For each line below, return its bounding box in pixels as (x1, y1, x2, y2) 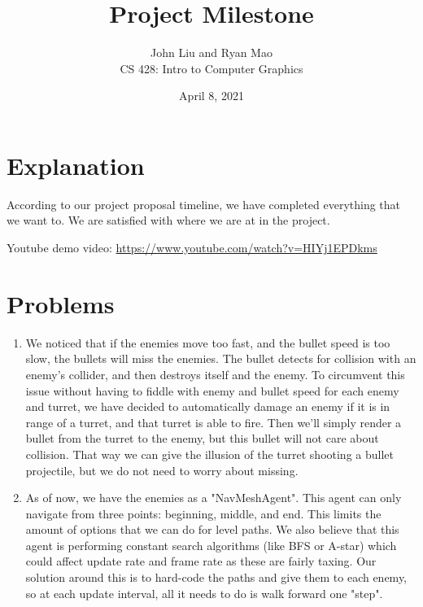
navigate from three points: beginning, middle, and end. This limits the (25, 504, 382, 522)
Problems (7, 286, 115, 320)
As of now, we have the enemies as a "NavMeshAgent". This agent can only (25, 489, 402, 506)
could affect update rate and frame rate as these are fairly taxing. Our (25, 552, 377, 570)
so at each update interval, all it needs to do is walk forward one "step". (25, 584, 383, 601)
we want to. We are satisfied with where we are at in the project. (7, 212, 330, 229)
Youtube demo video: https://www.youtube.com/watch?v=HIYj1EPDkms (7, 239, 377, 256)
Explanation (7, 148, 145, 181)
